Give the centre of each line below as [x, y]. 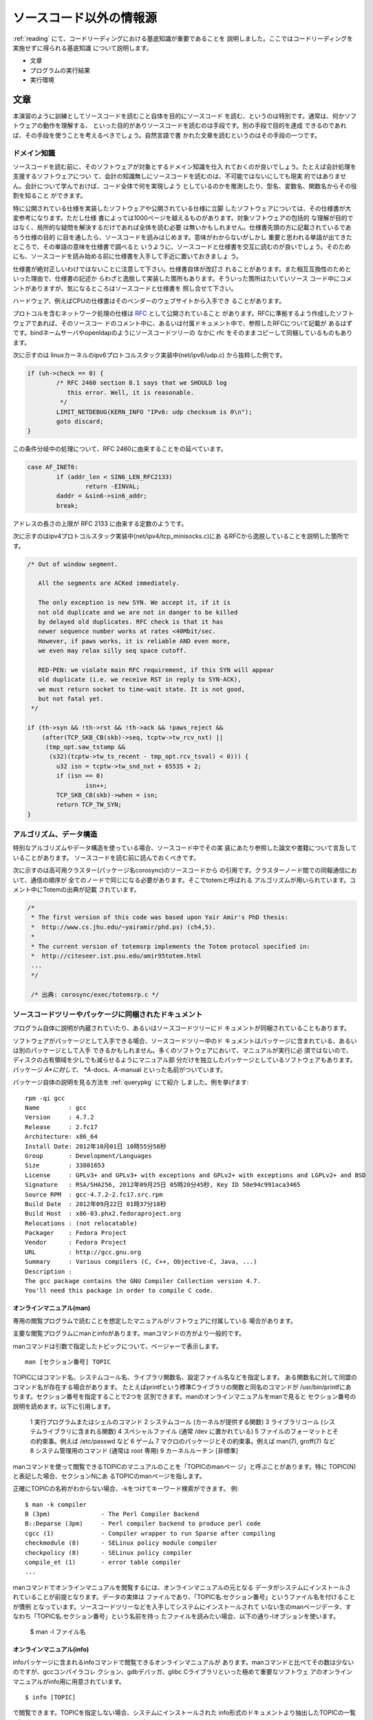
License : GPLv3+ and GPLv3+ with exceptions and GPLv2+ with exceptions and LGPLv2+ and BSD [195, 1175]
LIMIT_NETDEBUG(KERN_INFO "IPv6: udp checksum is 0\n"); [154, 412]
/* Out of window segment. [73, 564]
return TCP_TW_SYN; [89, 805]
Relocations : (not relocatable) [81, 1223]
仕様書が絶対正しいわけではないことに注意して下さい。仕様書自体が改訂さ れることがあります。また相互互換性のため [179, 269]
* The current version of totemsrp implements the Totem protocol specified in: [171, 946]
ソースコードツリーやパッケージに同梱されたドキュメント [108, 1014]
